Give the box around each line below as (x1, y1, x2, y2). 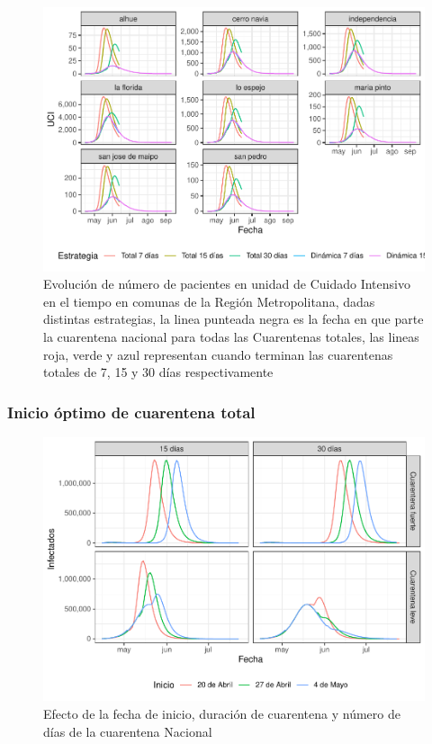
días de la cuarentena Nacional (43, 722, 212, 740)
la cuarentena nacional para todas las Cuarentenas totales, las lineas (43, 327, 419, 345)
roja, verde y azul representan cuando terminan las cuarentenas (43, 345, 393, 363)
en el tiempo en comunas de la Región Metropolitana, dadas (43, 291, 375, 310)
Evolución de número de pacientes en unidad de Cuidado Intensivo (43, 274, 410, 293)
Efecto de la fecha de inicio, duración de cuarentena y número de (43, 704, 400, 723)
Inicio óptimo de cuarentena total (7, 400, 256, 423)
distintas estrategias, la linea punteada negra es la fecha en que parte (43, 309, 424, 328)
